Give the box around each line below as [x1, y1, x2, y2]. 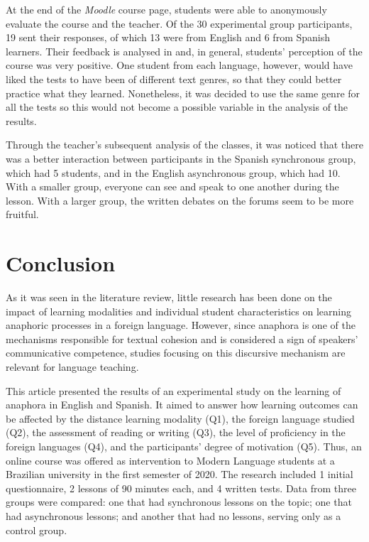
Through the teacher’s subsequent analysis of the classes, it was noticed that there [6, 137, 363, 152]
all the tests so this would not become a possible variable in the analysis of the [6, 99, 348, 114]
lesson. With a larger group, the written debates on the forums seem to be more [6, 193, 354, 207]
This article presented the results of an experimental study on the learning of [6, 383, 341, 398]
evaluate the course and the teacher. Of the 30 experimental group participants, [6, 16, 353, 31]
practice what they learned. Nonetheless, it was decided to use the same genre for [6, 85, 360, 100]
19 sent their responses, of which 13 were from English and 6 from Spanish [6, 30, 331, 45]
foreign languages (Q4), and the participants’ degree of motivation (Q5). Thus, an [6, 438, 362, 453]
